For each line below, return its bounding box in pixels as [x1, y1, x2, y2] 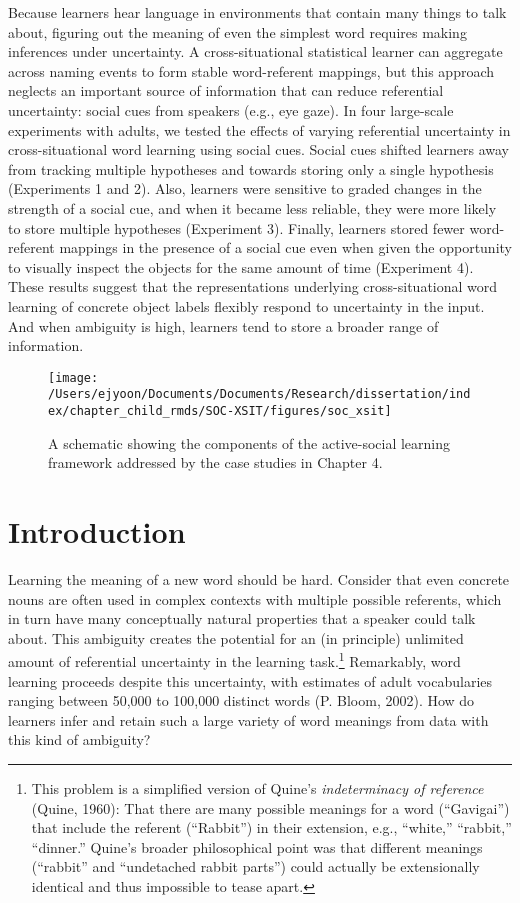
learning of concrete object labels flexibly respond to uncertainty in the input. [8, 295, 485, 316]
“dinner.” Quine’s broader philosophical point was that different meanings [31, 836, 483, 857]
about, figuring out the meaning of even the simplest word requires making [8, 21, 467, 42]
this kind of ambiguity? [8, 729, 151, 750]
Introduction [8, 511, 186, 552]
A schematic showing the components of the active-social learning [48, 432, 451, 453]
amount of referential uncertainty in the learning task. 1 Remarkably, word [8, 648, 461, 671]
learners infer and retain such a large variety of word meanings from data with [8, 709, 489, 730]
